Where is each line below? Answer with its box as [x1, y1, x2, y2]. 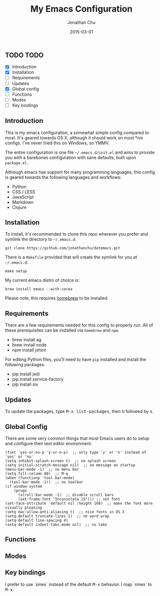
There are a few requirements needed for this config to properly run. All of [5, 322, 154, 328]
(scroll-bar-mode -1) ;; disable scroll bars [17, 492, 114, 497]
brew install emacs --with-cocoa [5, 287, 73, 292]
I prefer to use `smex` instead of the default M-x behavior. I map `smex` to [5, 581, 152, 587]
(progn [14, 488, 27, 493]
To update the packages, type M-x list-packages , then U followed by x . [5, 409, 154, 414]
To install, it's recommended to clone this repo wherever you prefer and [5, 231, 148, 237]
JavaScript [12, 194, 34, 200]
